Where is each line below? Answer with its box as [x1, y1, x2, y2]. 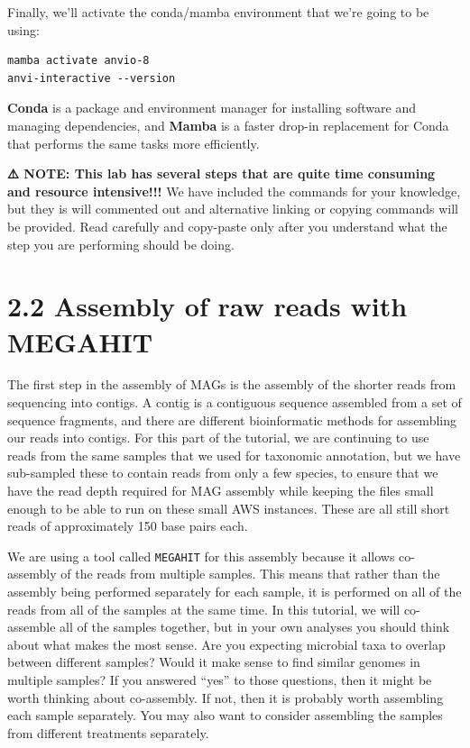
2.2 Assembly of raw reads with [7, 287, 408, 324]
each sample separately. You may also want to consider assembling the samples [7, 706, 443, 725]
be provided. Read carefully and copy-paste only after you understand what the [7, 216, 447, 235]
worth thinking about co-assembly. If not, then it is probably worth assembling [7, 688, 444, 707]
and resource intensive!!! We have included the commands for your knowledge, [7, 181, 461, 200]
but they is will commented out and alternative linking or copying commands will [7, 199, 458, 218]
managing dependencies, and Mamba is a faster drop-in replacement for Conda [7, 115, 449, 134]
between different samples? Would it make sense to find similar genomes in [7, 652, 420, 671]
